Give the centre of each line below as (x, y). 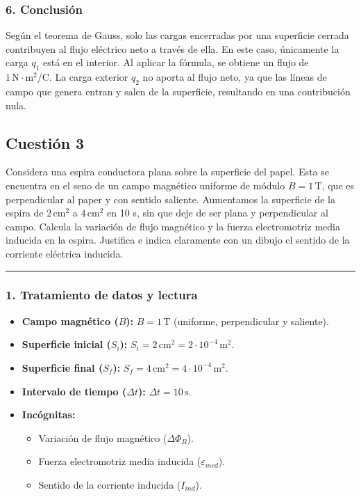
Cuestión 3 (45, 142)
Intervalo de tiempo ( (74, 391)
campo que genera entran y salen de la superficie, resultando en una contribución (178, 91)
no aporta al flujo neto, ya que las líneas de (235, 77)
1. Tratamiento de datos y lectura (102, 295)
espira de (25, 213)
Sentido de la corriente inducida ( (110, 484)
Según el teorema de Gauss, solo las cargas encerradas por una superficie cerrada (177, 35)
